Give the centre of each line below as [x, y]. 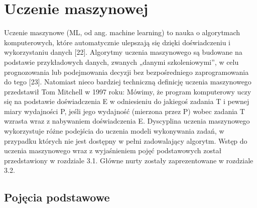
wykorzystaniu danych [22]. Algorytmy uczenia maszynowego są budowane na [123, 52]
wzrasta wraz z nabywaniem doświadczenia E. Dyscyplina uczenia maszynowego [127, 121]
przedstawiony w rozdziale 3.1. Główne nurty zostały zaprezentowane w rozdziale [129, 160]
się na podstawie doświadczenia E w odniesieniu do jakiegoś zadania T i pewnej [127, 101]
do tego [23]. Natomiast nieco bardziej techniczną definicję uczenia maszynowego [128, 82]
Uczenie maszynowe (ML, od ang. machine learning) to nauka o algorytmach [122, 32]
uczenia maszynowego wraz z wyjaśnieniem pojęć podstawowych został [113, 150]
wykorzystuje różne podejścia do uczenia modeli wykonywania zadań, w [114, 131]
